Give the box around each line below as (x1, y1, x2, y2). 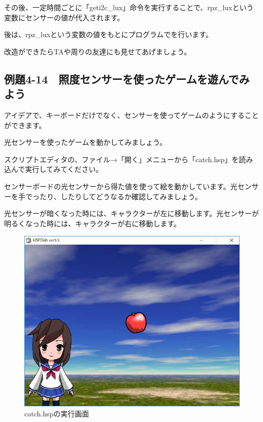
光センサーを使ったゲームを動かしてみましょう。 (4, 137, 167, 147)
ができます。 (4, 119, 46, 130)
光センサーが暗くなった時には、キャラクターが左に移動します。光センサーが (4, 208, 259, 219)
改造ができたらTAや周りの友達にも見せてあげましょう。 (4, 46, 191, 56)
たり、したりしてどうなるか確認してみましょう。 (39, 191, 202, 201)
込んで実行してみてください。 (4, 164, 103, 174)
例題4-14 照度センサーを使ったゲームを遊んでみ (4, 71, 250, 86)
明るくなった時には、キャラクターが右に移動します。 (4, 218, 181, 228)
